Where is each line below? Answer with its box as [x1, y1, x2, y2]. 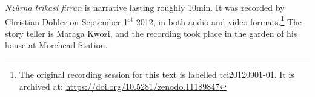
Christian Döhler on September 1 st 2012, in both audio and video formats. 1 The [5, 13, 302, 28]
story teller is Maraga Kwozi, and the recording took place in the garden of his [5, 27, 297, 39]
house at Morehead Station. [5, 39, 108, 51]
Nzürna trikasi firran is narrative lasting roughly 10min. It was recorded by [5, 1, 285, 13]
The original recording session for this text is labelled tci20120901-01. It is [19, 68, 294, 81]
